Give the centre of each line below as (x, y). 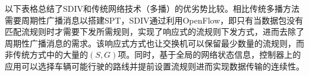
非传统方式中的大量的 (46, 54)
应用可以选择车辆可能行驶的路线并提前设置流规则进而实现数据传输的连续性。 (154, 66)
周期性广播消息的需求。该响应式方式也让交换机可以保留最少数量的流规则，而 (154, 43)
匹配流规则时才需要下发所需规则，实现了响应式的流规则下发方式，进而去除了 (154, 32)
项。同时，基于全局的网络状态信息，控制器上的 (209, 54)
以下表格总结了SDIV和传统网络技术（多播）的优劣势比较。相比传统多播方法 (152, 8)
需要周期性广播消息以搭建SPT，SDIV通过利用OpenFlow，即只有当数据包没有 (154, 20)
